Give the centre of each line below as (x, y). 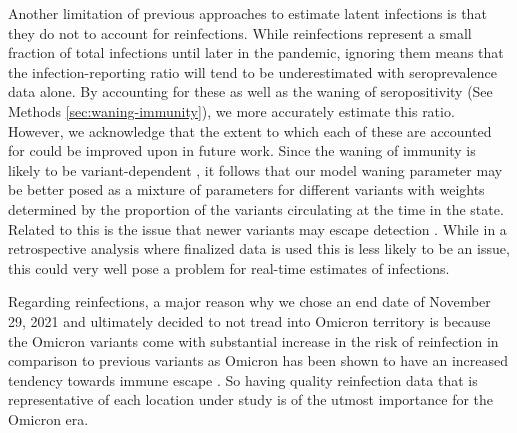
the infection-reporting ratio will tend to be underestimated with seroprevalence (252, 71)
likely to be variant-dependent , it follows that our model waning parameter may (255, 169)
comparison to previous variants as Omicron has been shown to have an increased (258, 360)
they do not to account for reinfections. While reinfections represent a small (240, 32)
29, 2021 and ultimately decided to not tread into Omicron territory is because (249, 320)
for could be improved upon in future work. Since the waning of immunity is (242, 150)
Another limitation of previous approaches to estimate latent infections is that (247, 13)
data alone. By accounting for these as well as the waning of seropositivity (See (250, 91)
